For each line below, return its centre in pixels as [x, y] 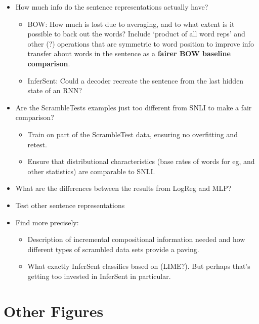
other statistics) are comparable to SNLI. [91, 171]
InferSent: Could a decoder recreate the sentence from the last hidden [136, 80]
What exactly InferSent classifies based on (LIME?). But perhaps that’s [139, 266]
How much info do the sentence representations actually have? [112, 7]
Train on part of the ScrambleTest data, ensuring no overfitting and [133, 134]
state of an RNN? [55, 90]
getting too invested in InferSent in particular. [99, 276]
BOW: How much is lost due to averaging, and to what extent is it [131, 24]
